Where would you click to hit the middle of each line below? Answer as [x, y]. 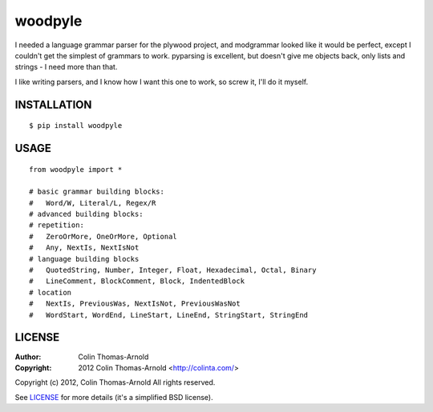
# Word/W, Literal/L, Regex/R [93, 203]
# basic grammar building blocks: [97, 192]
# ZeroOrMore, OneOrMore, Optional [103, 236]
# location [51, 292]
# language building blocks [84, 259]
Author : [28, 357]
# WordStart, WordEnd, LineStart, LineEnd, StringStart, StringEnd [169, 315]
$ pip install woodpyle [76, 126]
